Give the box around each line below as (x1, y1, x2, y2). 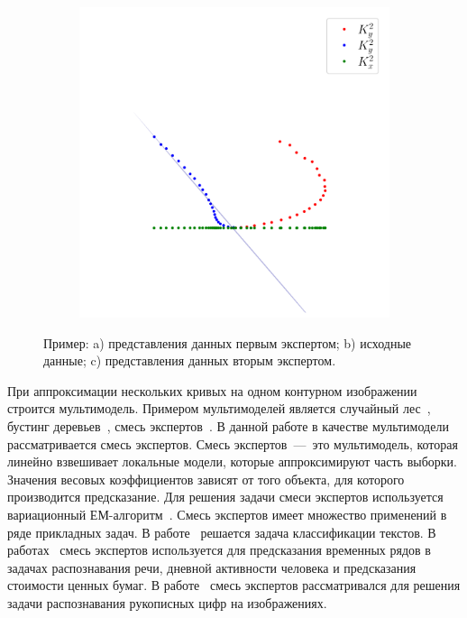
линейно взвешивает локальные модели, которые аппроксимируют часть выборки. (7, 452, 457, 471)
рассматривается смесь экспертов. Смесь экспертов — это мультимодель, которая (7, 434, 458, 453)
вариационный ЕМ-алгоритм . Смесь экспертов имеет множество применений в (7, 504, 447, 523)
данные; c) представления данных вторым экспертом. (43, 351, 336, 370)
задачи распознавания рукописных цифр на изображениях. (7, 593, 327, 612)
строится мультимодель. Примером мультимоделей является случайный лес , (7, 399, 431, 418)
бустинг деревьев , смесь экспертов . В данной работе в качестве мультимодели (7, 416, 449, 435)
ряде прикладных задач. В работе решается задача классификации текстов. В (7, 522, 436, 541)
